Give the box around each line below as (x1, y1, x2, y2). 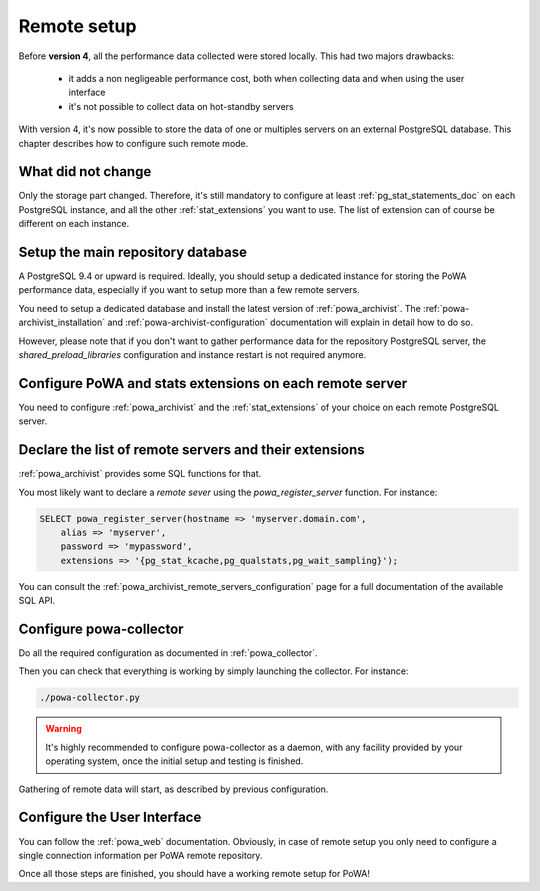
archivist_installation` (18, 316, 106, 329)
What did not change (18, 163, 152, 180)
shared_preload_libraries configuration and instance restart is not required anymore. (18, 349, 367, 361)
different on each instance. (18, 218, 130, 230)
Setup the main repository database (18, 244, 247, 260)
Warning (45, 723, 82, 735)
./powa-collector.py (39, 692, 140, 704)
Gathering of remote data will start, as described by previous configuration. (18, 783, 329, 795)
